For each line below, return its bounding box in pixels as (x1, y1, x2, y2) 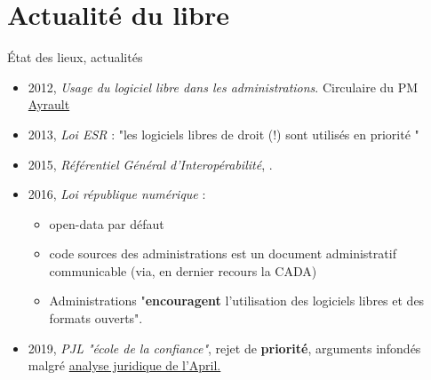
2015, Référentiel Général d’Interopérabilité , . (28, 154, 273, 173)
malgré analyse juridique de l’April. (28, 356, 221, 375)
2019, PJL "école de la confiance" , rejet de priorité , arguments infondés (28, 338, 421, 357)
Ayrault (28, 95, 70, 114)
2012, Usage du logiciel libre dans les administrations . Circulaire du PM (28, 77, 419, 96)
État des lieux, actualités (7, 48, 143, 67)
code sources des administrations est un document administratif (49, 244, 396, 263)
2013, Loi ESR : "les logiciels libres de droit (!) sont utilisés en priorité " (28, 124, 419, 143)
